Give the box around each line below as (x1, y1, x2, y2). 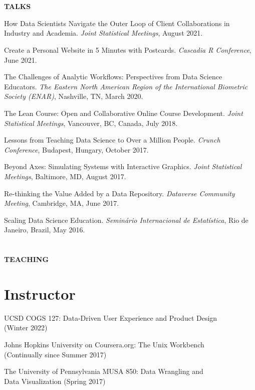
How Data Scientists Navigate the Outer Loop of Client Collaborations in (4, 18, 230, 28)
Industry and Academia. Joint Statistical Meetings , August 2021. (4, 28, 203, 38)
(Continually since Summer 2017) (4, 349, 107, 359)
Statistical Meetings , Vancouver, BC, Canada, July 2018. (4, 117, 178, 128)
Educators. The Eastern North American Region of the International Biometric (4, 81, 248, 91)
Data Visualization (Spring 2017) (4, 375, 106, 386)
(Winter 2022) (4, 322, 48, 333)
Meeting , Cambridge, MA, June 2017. (4, 198, 119, 208)
